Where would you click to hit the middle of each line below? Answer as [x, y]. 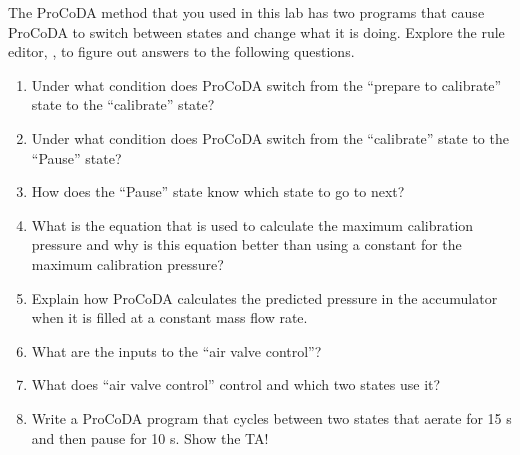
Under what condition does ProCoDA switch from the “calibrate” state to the [270, 137]
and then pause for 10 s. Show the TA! [150, 437]
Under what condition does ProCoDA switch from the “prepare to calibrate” [266, 84]
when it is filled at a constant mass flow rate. [169, 317]
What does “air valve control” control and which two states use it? [236, 384]
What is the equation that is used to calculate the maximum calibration [252, 224]
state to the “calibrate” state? [123, 104]
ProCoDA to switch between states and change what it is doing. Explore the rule [256, 31]
